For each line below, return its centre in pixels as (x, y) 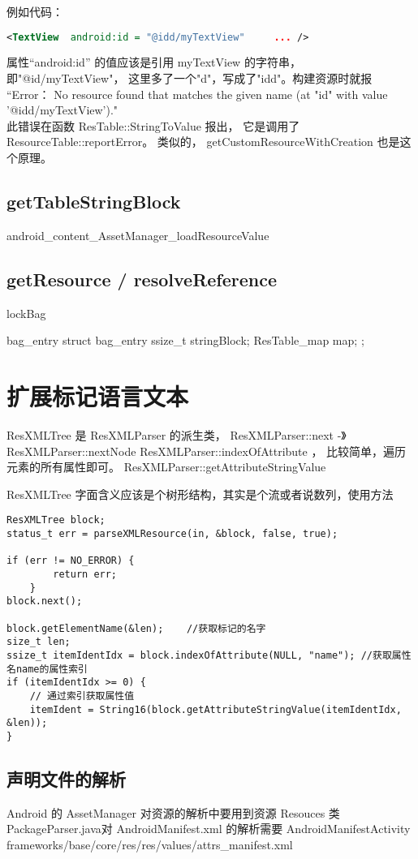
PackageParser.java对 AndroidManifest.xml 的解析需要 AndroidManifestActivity (209, 829)
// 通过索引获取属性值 (82, 696)
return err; (85, 574)
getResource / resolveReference (142, 279)
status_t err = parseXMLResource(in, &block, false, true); (172, 533)
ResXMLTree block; (56, 520)
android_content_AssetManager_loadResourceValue (138, 235)
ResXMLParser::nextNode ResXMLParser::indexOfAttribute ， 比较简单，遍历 (207, 451)
